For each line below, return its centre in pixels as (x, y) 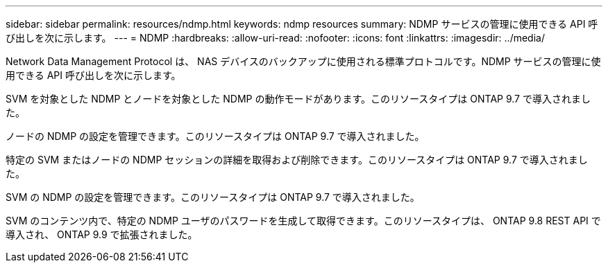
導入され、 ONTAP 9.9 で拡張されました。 (102, 234)
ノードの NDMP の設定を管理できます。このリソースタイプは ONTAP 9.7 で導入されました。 (215, 136)
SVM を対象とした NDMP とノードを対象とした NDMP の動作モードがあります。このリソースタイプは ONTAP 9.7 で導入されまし (298, 99)
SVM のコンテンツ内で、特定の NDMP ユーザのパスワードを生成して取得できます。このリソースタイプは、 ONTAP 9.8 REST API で (303, 221)
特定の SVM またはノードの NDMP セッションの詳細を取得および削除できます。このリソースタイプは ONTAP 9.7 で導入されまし (297, 160)
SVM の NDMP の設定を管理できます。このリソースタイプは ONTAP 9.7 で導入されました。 (213, 197)
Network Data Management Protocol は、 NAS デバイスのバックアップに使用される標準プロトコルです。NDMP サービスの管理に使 (303, 61)
